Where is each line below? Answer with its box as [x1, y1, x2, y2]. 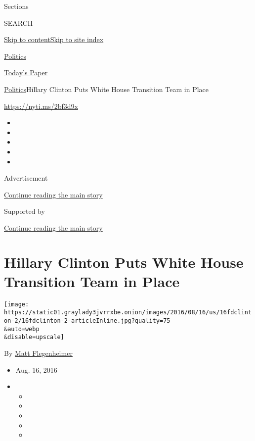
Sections [4, 1, 29, 11]
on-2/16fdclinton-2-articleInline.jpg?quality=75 [4, 317, 170, 325]
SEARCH [4, 17, 33, 28]
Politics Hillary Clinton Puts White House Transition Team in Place [4, 84, 209, 94]
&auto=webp [4, 325, 40, 333]
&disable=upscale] [4, 334, 64, 341]
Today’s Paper [4, 67, 48, 78]
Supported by [4, 206, 45, 216]
